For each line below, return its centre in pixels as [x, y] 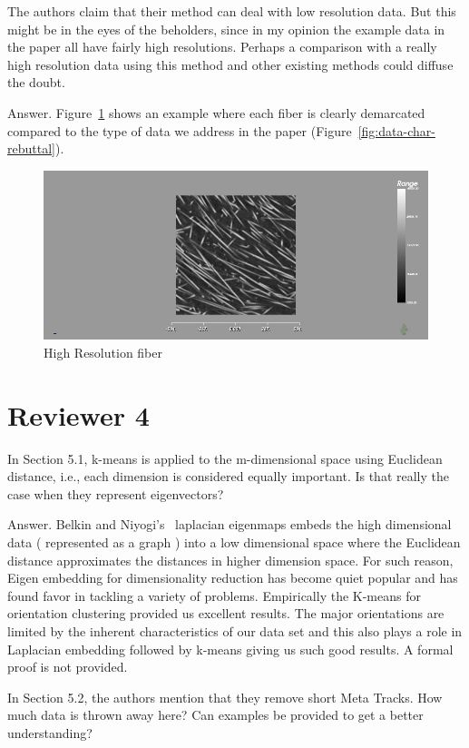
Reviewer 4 [78, 414]
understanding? [50, 732]
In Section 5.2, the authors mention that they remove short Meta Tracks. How [225, 697]
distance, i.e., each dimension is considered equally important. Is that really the [229, 476]
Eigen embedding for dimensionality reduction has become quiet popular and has [233, 578]
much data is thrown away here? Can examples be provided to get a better [215, 715]
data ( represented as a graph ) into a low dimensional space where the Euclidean [234, 542]
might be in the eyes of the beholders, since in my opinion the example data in [226, 29]
